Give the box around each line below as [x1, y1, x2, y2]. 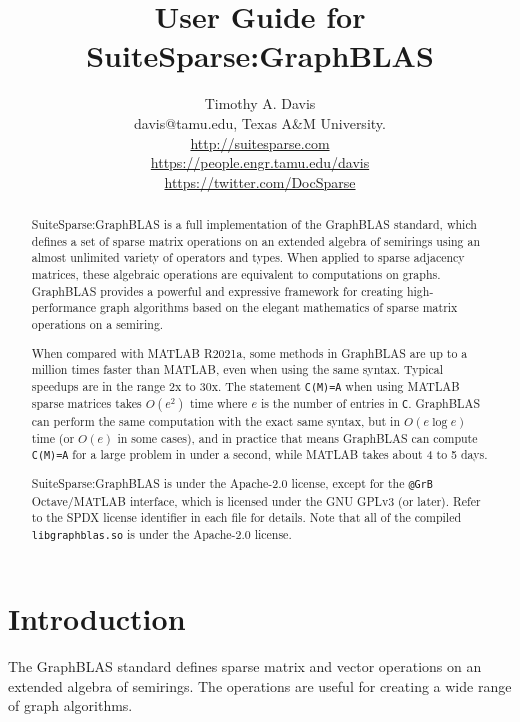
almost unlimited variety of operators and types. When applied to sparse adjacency [31, 249, 465, 266]
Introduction [8, 597, 186, 638]
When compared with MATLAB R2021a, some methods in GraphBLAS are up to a [31, 344, 468, 361]
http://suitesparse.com [190, 132, 330, 153]
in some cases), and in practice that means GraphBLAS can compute [117, 429, 478, 446]
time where [189, 395, 248, 412]
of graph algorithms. [8, 695, 133, 716]
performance [31, 299, 96, 316]
